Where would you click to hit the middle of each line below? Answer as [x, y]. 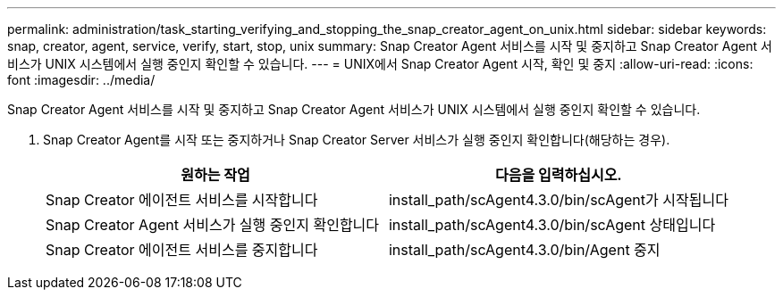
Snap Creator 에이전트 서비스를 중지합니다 [182, 250]
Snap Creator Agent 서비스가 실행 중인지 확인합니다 [213, 225]
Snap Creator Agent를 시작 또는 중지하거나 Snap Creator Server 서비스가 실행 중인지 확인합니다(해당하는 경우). [357, 140]
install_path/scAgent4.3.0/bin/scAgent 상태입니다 [552, 225]
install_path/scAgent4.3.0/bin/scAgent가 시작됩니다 [558, 200]
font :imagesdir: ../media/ [81, 80]
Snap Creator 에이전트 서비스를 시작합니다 [182, 200]
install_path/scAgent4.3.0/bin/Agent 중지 [524, 250]
